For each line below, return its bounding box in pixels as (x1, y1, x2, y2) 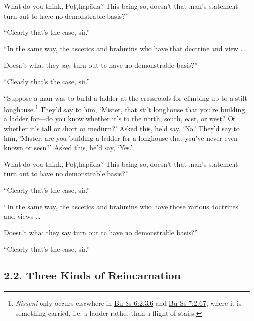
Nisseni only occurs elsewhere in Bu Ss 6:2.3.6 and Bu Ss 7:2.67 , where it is (15, 298, 242, 308)
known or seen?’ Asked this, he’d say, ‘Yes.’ (4, 142, 133, 153)
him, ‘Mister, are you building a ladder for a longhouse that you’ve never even (4, 133, 238, 143)
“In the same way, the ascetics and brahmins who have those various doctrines (4, 201, 239, 211)
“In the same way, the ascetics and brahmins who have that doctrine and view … (4, 43, 245, 53)
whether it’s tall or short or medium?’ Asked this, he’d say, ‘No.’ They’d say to (4, 123, 240, 133)
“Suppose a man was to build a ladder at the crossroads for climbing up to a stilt (4, 92, 248, 103)
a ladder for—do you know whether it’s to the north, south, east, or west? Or (4, 114, 236, 124)
